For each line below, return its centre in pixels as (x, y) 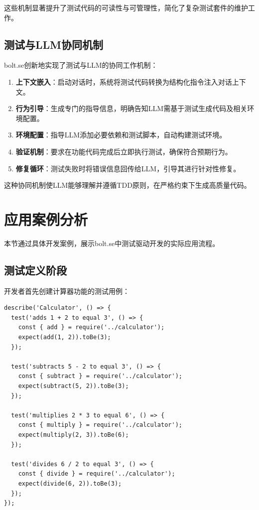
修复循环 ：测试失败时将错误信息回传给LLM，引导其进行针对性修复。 (128, 168)
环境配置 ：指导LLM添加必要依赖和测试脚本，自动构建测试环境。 (121, 135)
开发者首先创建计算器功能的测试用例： (67, 291)
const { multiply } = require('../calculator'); (100, 425)
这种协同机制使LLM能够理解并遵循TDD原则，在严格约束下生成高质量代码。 (128, 185)
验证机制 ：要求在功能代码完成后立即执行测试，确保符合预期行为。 (124, 151)
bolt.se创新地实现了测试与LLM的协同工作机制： (81, 65)
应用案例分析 (46, 219)
